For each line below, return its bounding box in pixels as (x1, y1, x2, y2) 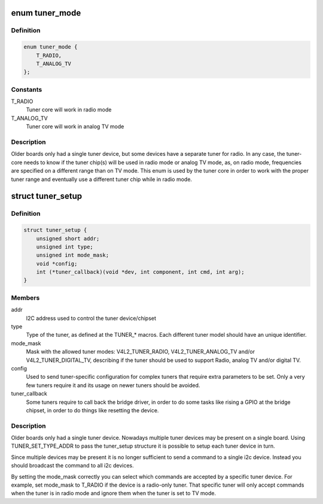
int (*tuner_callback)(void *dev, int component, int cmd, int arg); (36, 268, 245, 276)
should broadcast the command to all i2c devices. (11, 462, 134, 469)
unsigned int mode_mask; (36, 252, 109, 259)
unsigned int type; (36, 243, 94, 250)
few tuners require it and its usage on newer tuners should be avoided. (26, 381, 200, 389)
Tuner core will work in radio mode (26, 106, 112, 113)
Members (11, 294, 40, 302)
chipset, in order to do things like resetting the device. (26, 406, 159, 414)
